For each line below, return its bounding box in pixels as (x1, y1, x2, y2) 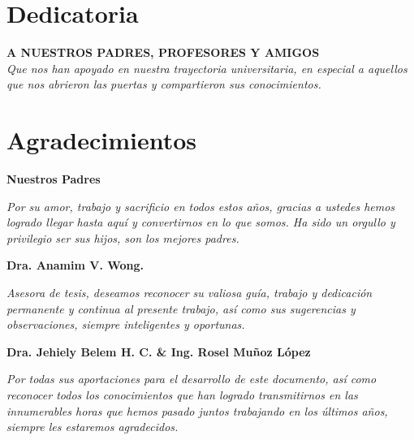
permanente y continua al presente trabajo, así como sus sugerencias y (6, 300, 356, 317)
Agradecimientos (6, 123, 197, 157)
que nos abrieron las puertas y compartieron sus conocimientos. (6, 75, 321, 93)
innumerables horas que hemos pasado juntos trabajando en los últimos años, (6, 402, 388, 419)
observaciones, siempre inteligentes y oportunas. (6, 316, 245, 333)
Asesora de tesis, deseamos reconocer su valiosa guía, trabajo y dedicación (6, 284, 373, 300)
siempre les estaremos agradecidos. (6, 418, 179, 435)
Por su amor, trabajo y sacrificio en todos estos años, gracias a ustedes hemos (6, 197, 395, 214)
